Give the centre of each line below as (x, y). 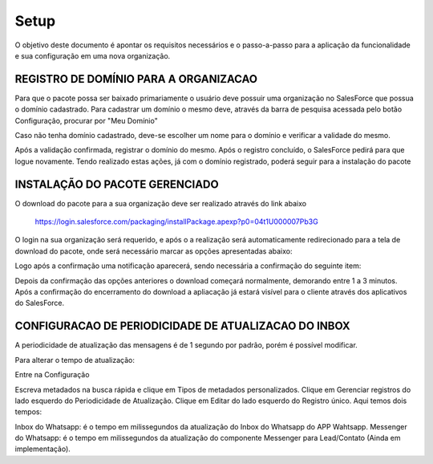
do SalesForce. (40, 303)
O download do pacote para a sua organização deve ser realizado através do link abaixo (161, 203)
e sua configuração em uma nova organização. (93, 55)
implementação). (43, 449)
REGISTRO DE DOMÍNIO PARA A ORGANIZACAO (136, 79)
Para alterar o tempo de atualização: (75, 360)
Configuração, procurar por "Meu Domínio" (86, 120)
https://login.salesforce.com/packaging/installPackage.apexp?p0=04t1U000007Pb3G (176, 222)
